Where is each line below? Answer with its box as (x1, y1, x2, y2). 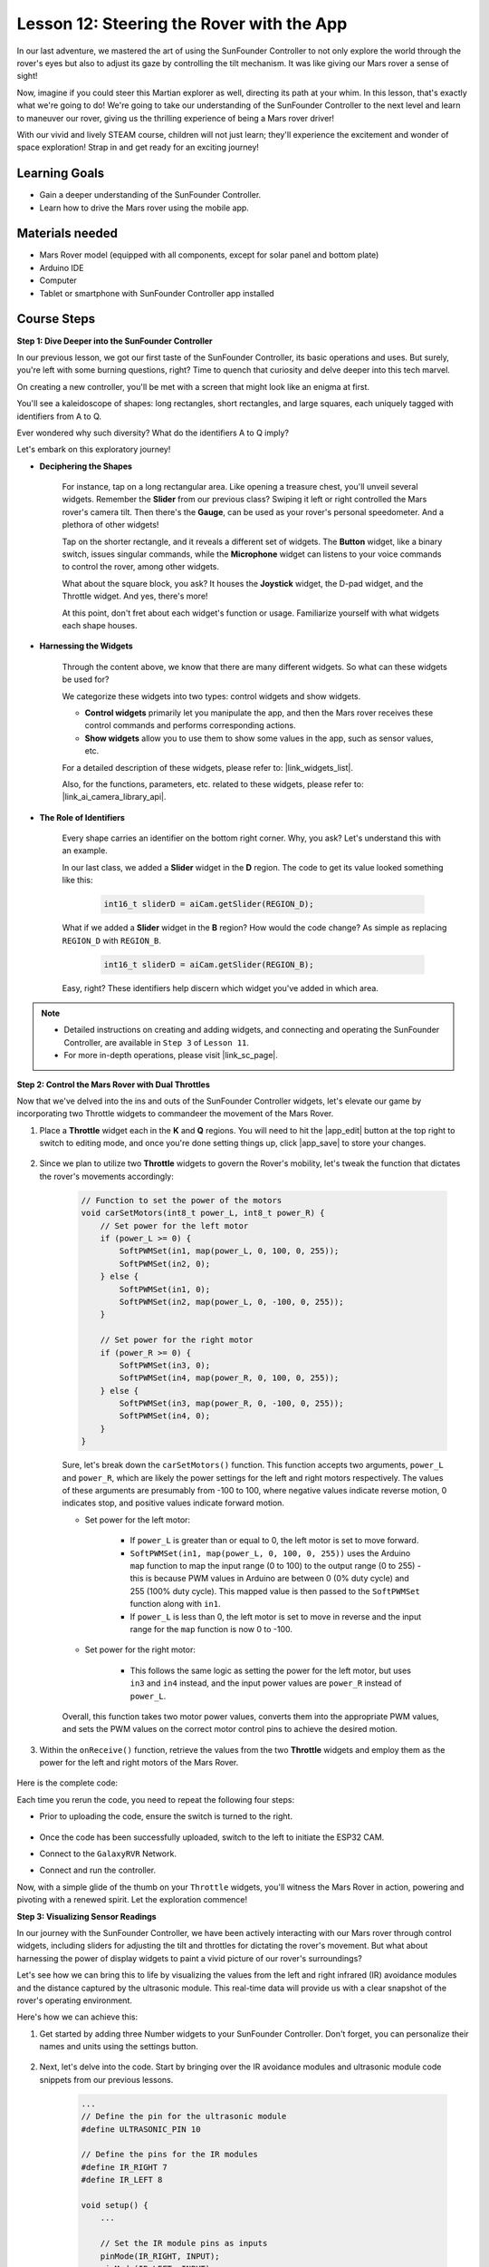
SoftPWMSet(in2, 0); (119, 1259, 211, 1269)
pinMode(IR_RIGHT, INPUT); (100, 2251, 221, 2262)
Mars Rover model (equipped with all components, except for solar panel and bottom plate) (39, 249, 379, 260)
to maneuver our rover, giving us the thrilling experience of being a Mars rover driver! (16, 112, 335, 123)
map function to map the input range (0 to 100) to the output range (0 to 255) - (129, 1560, 421, 1571)
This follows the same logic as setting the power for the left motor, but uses (129, 1665, 412, 1676)
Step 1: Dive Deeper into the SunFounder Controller (16, 336, 213, 346)
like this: (62, 875, 93, 886)
